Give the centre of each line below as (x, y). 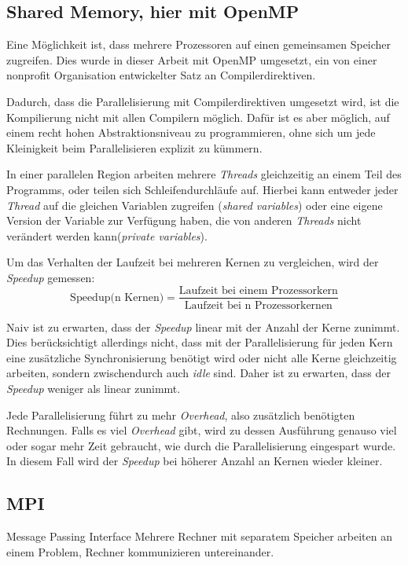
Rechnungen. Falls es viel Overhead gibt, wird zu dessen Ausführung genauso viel (202, 430)
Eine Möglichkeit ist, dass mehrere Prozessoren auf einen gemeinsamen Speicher (199, 44)
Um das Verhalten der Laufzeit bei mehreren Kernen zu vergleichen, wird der (193, 262)
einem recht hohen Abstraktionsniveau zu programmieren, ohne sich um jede (191, 132)
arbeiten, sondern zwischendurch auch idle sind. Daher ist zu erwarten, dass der (199, 373)
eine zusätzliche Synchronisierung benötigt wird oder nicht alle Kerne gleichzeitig (202, 357)
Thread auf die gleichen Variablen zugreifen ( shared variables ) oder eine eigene (195, 205)
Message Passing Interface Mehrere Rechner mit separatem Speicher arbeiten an (199, 536)
